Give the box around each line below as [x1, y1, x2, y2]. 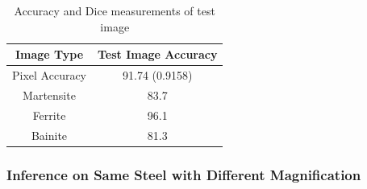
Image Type [15, 46, 84, 63]
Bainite [31, 126, 68, 143]
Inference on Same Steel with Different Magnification [6, 164, 361, 184]
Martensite [23, 86, 76, 103]
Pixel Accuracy [12, 67, 87, 84]
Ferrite [32, 106, 66, 123]
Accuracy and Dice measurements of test [14, 2, 215, 18]
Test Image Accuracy [98, 46, 218, 63]
